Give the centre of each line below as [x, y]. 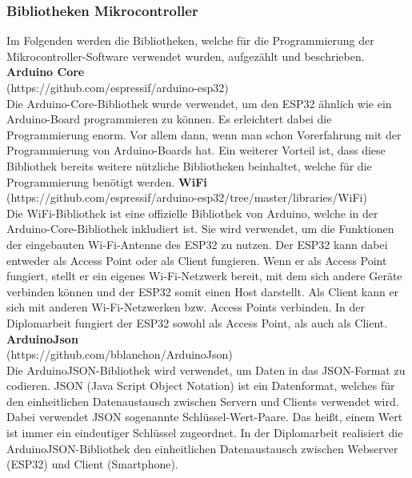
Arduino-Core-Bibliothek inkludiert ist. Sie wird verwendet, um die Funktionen [200, 229]
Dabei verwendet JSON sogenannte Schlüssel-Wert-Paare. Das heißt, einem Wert [205, 417]
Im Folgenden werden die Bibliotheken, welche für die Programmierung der [190, 40]
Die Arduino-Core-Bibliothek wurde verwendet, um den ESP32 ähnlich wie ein [199, 103]
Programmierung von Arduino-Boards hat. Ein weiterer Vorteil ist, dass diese [196, 150]
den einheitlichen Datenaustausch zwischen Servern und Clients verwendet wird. [203, 401]
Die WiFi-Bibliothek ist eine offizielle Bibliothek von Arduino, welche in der [192, 213]
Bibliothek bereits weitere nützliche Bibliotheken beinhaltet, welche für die [189, 165]
